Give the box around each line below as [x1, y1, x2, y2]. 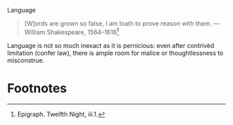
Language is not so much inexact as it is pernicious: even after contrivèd [7, 41, 215, 49]
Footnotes [7, 80, 67, 96]
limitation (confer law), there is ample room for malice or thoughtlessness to [7, 49, 224, 57]
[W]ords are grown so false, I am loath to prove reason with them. [24, 19, 212, 27]
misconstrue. [7, 56, 45, 65]
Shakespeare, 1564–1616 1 [46, 27, 119, 36]
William [24, 28, 46, 36]
